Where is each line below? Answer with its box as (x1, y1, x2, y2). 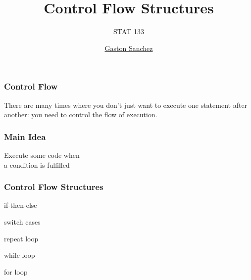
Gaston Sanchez (104, 43, 153, 53)
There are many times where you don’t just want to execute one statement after (4, 99, 248, 110)
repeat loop (4, 233, 39, 243)
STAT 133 (113, 26, 144, 37)
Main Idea (4, 130, 46, 142)
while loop (4, 250, 35, 260)
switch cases (4, 217, 41, 227)
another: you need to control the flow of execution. (4, 109, 157, 120)
